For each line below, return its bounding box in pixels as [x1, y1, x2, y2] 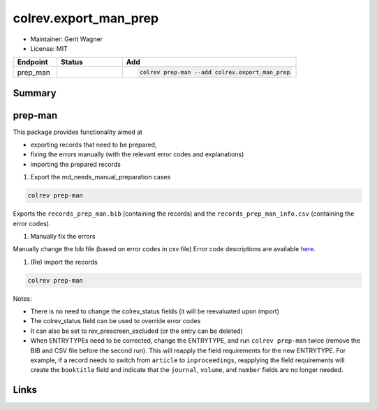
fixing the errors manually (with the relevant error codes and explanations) [30, 150, 244, 158]
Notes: [13, 294, 32, 303]
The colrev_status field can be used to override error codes [30, 317, 201, 325]
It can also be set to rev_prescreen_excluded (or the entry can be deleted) [30, 327, 244, 335]
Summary [13, 87, 57, 99]
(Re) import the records [30, 258, 98, 266]
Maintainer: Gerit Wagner [30, 35, 103, 43]
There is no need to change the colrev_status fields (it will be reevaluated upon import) [30, 307, 279, 315]
